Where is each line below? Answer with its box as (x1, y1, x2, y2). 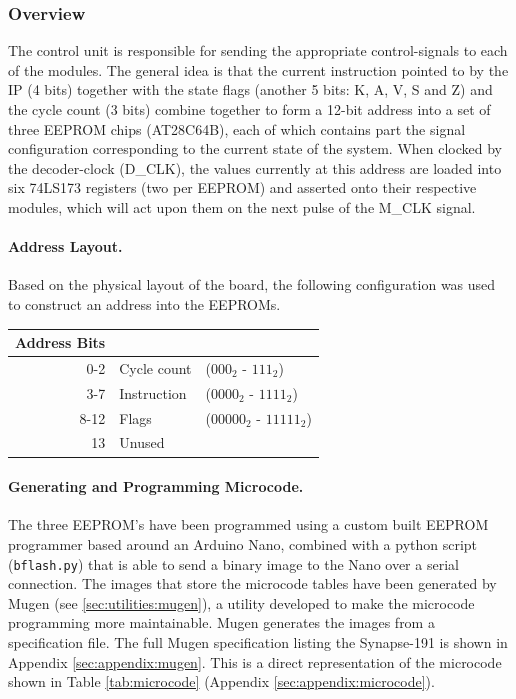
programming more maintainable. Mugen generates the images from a (8, 612, 435, 633)
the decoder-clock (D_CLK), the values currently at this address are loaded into (8, 157, 502, 178)
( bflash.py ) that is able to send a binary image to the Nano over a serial (8, 553, 459, 574)
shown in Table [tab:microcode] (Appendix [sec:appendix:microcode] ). (8, 671, 435, 692)
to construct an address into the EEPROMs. (8, 293, 281, 314)
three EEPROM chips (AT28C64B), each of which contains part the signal (8, 118, 466, 139)
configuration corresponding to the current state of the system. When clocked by (8, 138, 503, 159)
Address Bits (15, 332, 106, 353)
